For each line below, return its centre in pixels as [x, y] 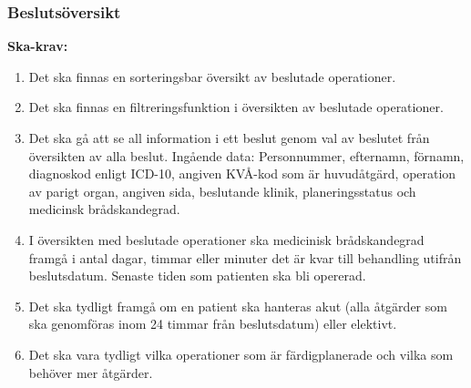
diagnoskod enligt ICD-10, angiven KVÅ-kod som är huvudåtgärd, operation [242, 174]
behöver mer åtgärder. [91, 372]
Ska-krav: [38, 46]
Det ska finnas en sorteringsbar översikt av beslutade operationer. [212, 76]
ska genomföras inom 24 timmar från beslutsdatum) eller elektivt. [213, 324]
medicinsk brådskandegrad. [104, 209]
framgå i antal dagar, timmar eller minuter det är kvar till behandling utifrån [245, 257]
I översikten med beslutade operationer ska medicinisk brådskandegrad [226, 239]
